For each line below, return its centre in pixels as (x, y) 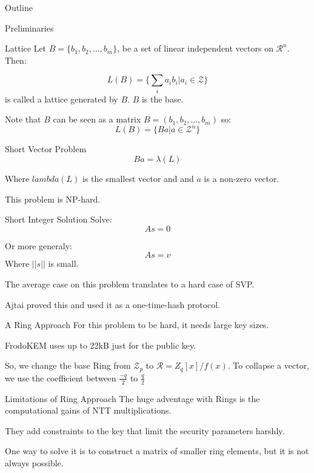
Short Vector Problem (46, 149)
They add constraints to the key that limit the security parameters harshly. (145, 430)
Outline (19, 7)
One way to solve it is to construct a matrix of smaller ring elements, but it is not (157, 451)
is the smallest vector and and (138, 178)
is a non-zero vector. (242, 178)
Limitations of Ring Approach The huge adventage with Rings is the (132, 398)
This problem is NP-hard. (53, 199)
